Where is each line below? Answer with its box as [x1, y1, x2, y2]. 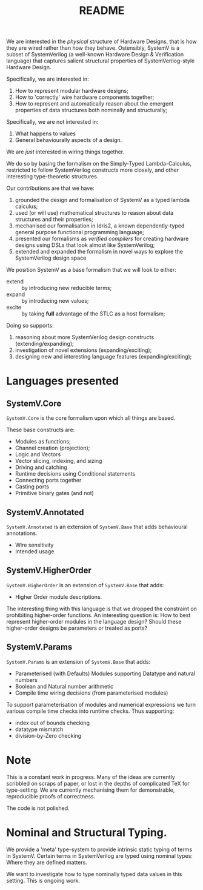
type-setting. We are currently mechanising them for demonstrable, [6, 786, 175, 794]
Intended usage [15, 548, 55, 555]
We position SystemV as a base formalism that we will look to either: [6, 266, 177, 274]
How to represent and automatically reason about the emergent [15, 100, 174, 107]
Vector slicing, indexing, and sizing [15, 457, 102, 465]
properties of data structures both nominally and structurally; [15, 107, 168, 114]
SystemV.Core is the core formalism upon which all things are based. [6, 414, 176, 422]
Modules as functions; [15, 438, 71, 445]
